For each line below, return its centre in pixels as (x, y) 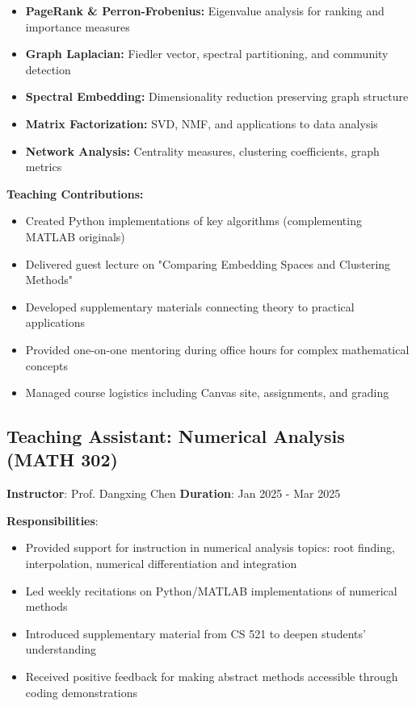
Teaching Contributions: (75, 193)
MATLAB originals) (75, 236)
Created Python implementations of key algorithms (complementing (193, 221)
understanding (61, 649)
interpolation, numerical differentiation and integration (161, 564)
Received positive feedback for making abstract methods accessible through (212, 677)
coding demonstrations (82, 692)
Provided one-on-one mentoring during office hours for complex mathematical (217, 349)
